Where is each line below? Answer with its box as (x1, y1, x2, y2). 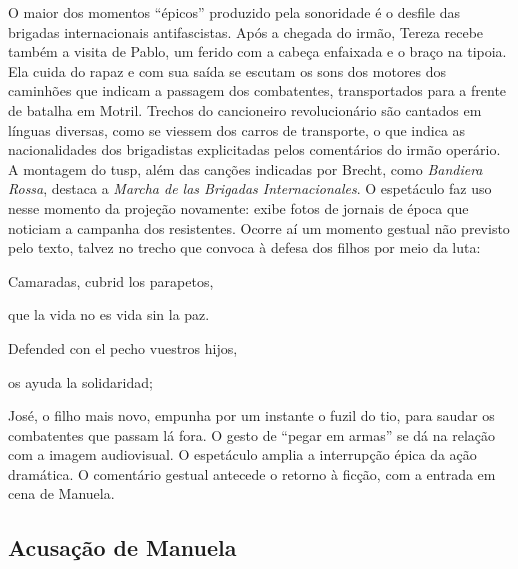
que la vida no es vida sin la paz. (8, 304, 210, 325)
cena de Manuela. (8, 483, 115, 504)
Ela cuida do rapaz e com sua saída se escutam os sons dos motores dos (8, 60, 447, 81)
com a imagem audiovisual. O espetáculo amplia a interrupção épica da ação (8, 444, 477, 465)
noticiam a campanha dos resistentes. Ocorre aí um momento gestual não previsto (8, 217, 510, 238)
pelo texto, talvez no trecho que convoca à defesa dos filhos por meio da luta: (8, 237, 481, 258)
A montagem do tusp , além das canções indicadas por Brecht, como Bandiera (8, 158, 483, 179)
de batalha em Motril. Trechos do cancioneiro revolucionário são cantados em (8, 99, 482, 120)
